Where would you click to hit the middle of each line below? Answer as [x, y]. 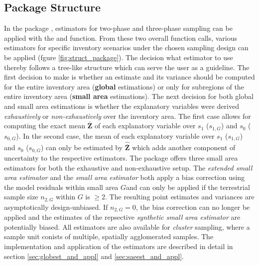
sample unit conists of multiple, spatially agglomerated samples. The [109, 236]
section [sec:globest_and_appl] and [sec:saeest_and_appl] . [94, 256]
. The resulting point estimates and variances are [180, 197]
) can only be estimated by [82, 147]
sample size [21, 197]
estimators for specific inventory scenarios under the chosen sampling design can [126, 47]
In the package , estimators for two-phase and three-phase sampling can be [118, 28]
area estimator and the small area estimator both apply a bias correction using [125, 177]
